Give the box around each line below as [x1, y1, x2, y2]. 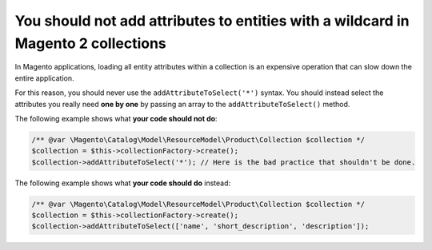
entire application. [14, 73, 74, 83]
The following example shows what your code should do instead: [14, 178, 231, 188]
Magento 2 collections [14, 34, 167, 52]
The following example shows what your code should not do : [14, 113, 218, 123]
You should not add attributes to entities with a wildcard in [14, 12, 410, 30]
